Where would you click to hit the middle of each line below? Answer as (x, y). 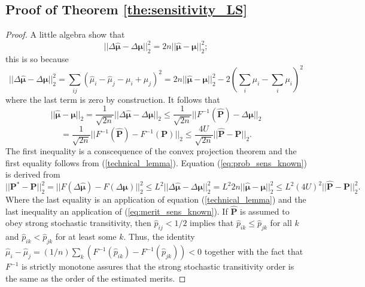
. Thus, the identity (159, 236)
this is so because (37, 59)
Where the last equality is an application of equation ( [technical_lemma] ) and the (156, 199)
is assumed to (265, 211)
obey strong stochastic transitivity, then (78, 223)
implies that (212, 223)
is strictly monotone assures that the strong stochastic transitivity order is (158, 266)
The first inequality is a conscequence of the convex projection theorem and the (151, 151)
